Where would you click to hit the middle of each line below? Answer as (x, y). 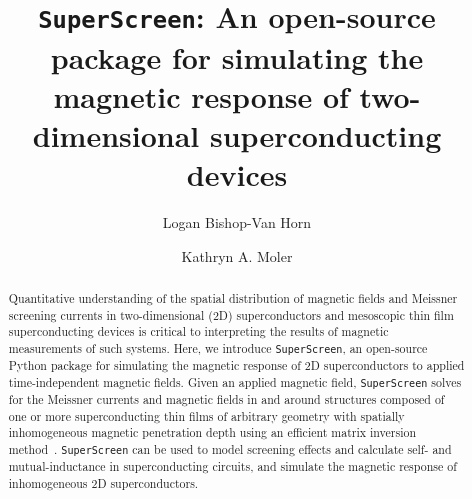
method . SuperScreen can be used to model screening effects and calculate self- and (230, 448)
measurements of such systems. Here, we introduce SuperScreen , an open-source (218, 347)
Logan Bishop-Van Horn (237, 222)
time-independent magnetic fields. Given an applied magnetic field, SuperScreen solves (235, 381)
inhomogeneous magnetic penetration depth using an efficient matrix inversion (212, 432)
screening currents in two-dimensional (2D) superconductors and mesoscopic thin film (231, 314)
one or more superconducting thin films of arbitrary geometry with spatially (206, 415)
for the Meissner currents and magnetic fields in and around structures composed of (226, 398)
